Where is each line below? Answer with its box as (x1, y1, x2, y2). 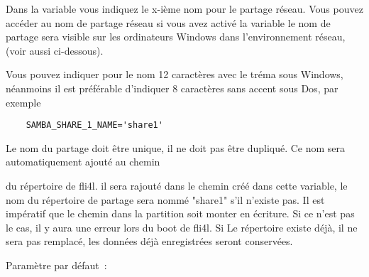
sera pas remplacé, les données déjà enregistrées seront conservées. (6, 234, 293, 249)
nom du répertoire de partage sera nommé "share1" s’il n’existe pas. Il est (6, 192, 325, 207)
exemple (6, 94, 41, 109)
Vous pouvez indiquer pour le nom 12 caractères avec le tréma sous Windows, (6, 67, 343, 82)
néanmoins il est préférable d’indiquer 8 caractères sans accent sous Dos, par (6, 80, 338, 95)
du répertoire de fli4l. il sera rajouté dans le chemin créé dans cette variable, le (6, 178, 348, 192)
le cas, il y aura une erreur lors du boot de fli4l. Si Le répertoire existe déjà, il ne (6, 219, 358, 234)
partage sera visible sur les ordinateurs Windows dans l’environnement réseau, (6, 29, 346, 44)
